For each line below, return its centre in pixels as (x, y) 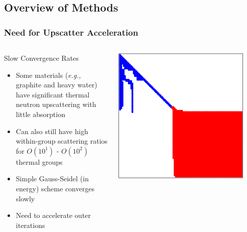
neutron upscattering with (56, 104)
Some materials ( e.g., (48, 75)
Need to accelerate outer (53, 215)
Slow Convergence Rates (41, 58)
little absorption (40, 114)
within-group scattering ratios (62, 141)
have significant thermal (53, 94)
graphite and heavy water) (56, 85)
